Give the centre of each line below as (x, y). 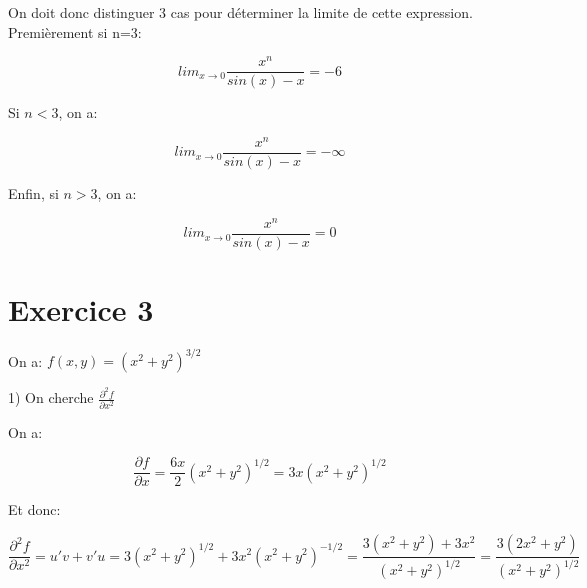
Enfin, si (33, 193)
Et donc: (34, 509)
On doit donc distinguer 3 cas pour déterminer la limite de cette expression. (240, 12)
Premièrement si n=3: (75, 31)
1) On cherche (51, 397)
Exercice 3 (81, 308)
